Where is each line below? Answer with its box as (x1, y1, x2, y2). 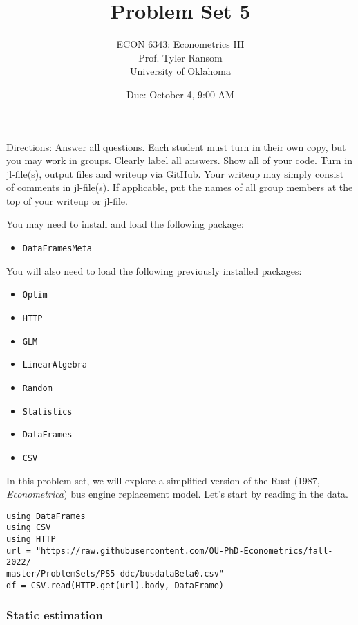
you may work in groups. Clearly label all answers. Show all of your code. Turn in (6, 153, 352, 167)
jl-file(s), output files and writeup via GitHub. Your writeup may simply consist (6, 166, 344, 181)
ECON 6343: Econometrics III (116, 37, 245, 51)
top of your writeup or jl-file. (6, 193, 128, 208)
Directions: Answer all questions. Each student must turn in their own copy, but (6, 139, 346, 154)
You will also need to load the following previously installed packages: (6, 263, 302, 278)
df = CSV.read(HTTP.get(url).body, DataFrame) (6, 580, 224, 590)
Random (22, 383, 53, 393)
